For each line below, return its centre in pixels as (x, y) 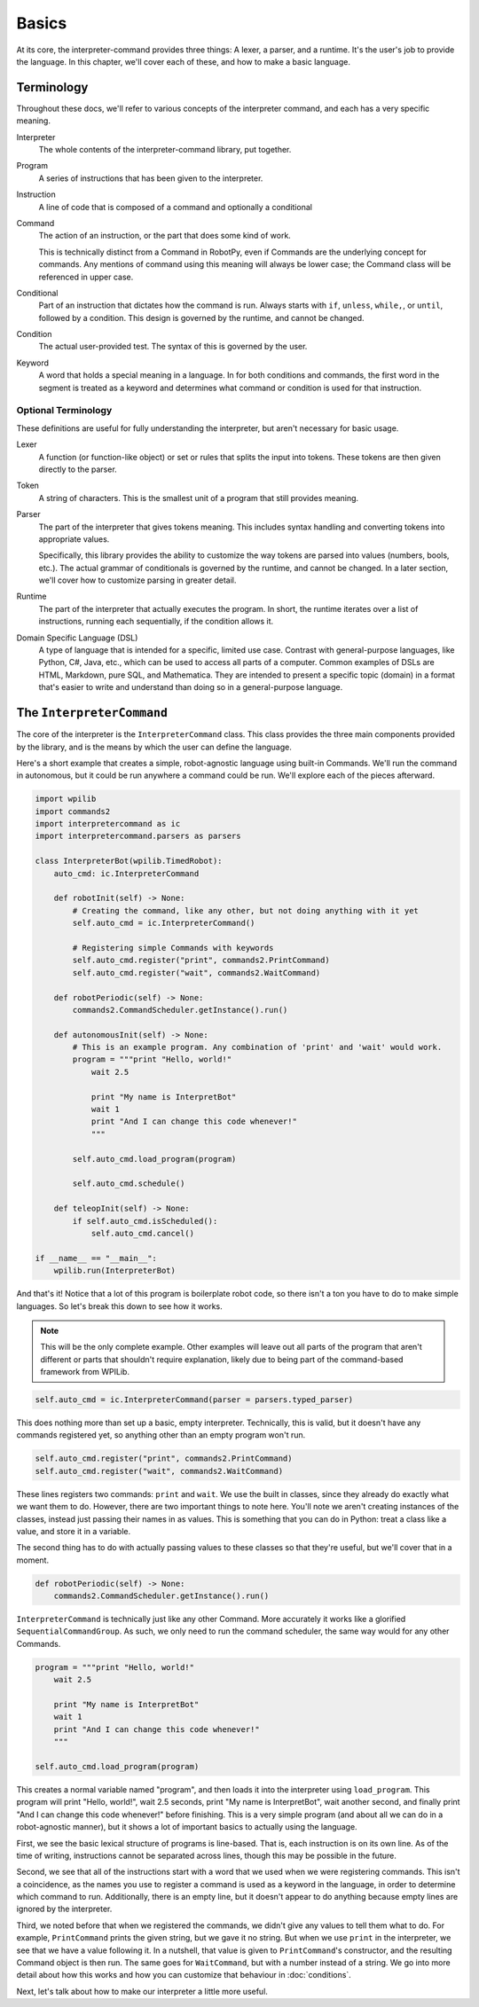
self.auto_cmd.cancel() (143, 1233)
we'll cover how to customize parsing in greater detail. (137, 580)
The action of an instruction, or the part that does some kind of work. (165, 236)
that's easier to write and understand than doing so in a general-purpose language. (191, 687)
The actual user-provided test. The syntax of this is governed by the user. (173, 347)
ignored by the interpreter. (64, 1909)
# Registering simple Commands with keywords (173, 948)
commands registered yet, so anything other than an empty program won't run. (161, 1435)
